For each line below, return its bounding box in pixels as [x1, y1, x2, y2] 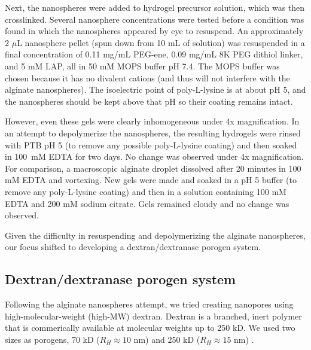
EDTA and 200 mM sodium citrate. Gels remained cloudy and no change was [5, 197, 289, 209]
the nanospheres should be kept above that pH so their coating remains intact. [5, 95, 293, 107]
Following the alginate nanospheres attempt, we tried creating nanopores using [5, 298, 294, 311]
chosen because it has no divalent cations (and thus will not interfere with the [5, 71, 290, 84]
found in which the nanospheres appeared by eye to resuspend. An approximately [5, 25, 304, 37]
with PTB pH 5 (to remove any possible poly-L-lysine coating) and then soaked [5, 138, 297, 151]
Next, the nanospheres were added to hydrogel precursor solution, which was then [5, 1, 305, 13]
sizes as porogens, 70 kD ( [5, 333, 100, 345]
